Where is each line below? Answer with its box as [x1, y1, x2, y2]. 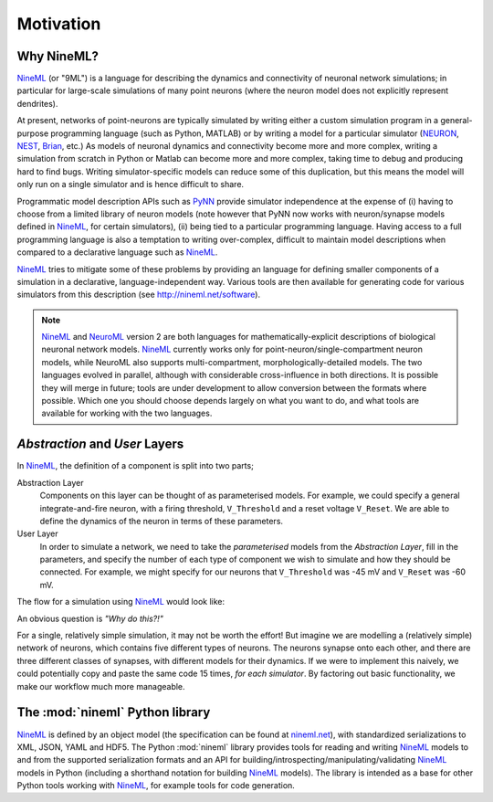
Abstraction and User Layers [16, 437, 184, 452]
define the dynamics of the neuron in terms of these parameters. [39, 515, 283, 526]
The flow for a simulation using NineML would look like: [16, 596, 226, 607]
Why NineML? [16, 48, 100, 64]
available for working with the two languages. [41, 407, 213, 419]
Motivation [16, 14, 101, 34]
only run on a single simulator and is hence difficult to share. [16, 179, 245, 190]
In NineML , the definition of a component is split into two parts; [16, 460, 255, 471]
